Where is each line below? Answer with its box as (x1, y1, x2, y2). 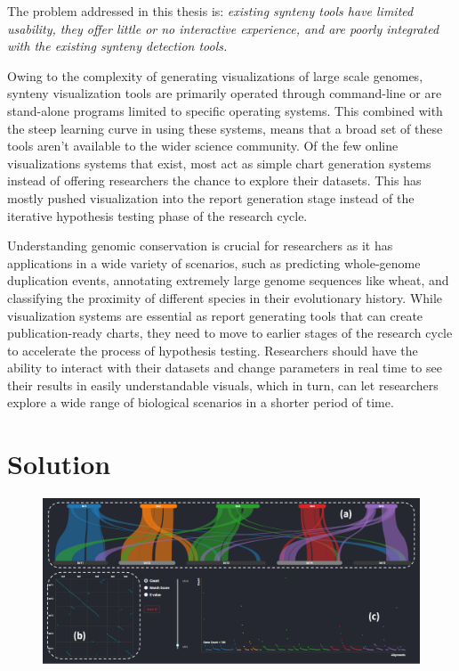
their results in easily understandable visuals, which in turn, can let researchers (7, 375, 439, 394)
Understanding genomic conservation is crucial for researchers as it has (7, 236, 393, 255)
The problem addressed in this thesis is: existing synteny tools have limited (7, 2, 414, 20)
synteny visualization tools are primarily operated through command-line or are (7, 84, 442, 102)
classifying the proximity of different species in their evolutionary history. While (7, 288, 443, 307)
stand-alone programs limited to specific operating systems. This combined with (7, 101, 443, 119)
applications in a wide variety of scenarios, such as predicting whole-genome (7, 253, 421, 272)
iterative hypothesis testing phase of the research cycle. (7, 206, 308, 225)
